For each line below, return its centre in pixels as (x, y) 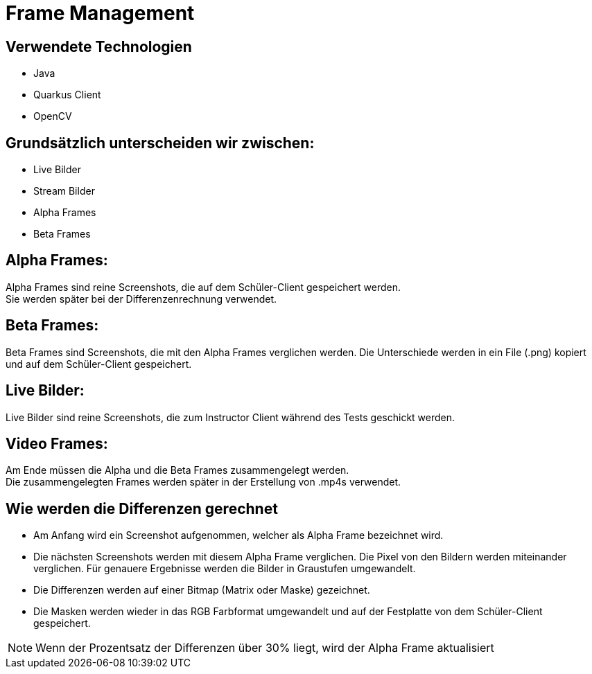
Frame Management (100, 13)
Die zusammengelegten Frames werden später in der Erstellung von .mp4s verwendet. (203, 482)
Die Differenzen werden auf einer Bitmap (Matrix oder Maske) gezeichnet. (202, 590)
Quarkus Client (67, 95)
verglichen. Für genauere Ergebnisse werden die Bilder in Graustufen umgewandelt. (225, 569)
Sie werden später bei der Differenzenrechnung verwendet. (141, 299)
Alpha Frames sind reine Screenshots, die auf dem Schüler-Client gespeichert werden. (203, 287)
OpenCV (53, 116)
